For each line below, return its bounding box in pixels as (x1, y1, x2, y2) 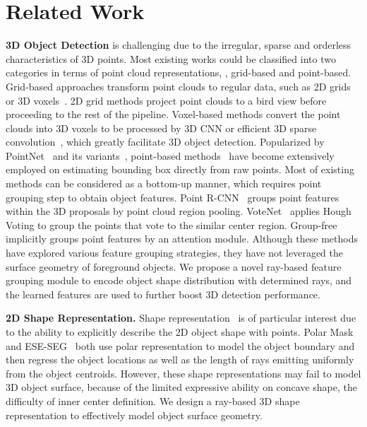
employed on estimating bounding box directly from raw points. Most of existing (6, 162, 354, 177)
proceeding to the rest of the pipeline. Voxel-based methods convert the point (6, 107, 341, 122)
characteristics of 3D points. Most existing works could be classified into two (6, 51, 336, 66)
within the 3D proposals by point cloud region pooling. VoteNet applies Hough (6, 204, 351, 218)
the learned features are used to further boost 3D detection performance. (6, 286, 320, 301)
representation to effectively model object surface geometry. (6, 407, 263, 422)
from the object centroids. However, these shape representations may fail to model (6, 365, 361, 380)
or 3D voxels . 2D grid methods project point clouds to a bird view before (6, 93, 327, 107)
